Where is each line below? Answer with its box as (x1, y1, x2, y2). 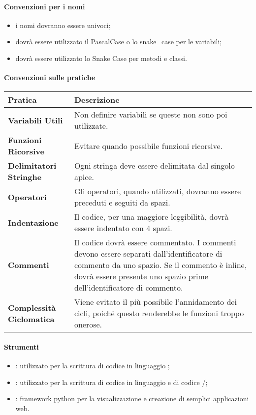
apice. (74, 171, 94, 183)
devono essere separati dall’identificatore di (74, 248, 223, 260)
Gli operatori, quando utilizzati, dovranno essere (74, 185, 241, 197)
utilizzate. (74, 120, 108, 132)
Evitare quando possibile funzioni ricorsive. (74, 140, 223, 151)
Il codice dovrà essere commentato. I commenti (74, 237, 236, 248)
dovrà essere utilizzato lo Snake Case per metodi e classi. (15, 53, 187, 63)
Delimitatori (8, 160, 57, 172)
